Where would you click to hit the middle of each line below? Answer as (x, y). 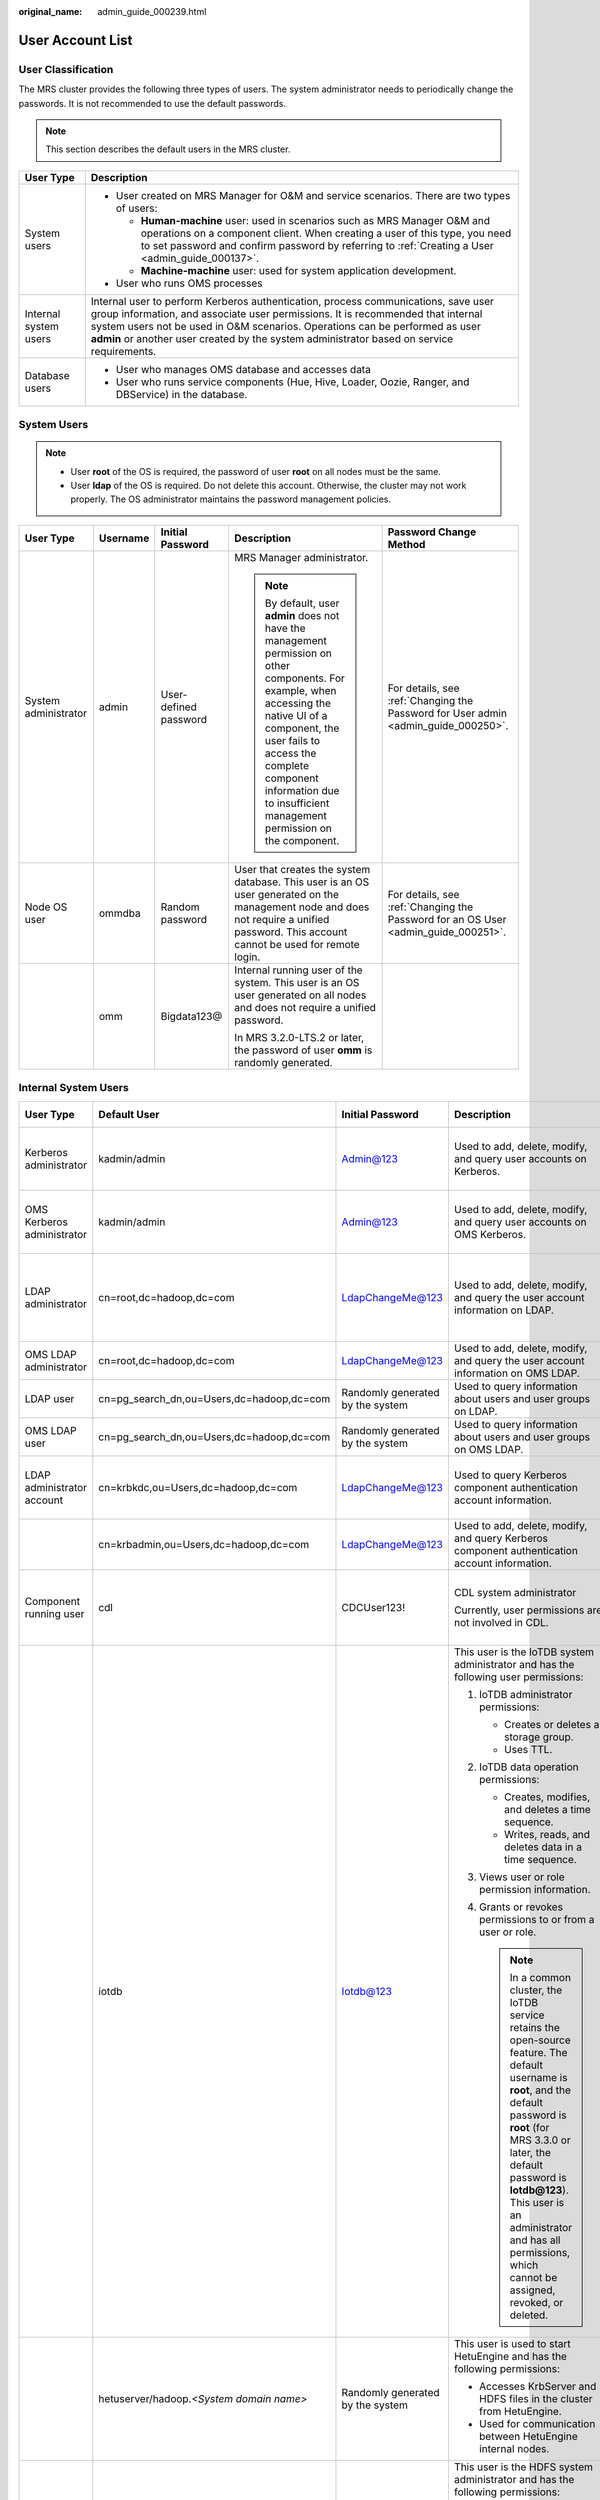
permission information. (534, 1889)
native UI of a (296, 715)
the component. (302, 840)
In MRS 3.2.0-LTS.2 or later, (299, 1037)
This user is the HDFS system (523, 2467)
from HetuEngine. (520, 2411)
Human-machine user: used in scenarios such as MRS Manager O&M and (315, 220)
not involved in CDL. (501, 1622)
